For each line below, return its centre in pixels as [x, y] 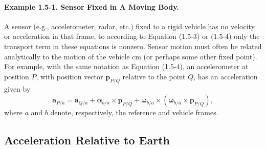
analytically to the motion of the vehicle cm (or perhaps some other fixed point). [131, 56]
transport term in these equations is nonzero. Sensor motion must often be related [133, 46]
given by [17, 88]
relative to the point [154, 76]
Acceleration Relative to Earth [87, 140]
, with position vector [70, 76]
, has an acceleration [226, 76]
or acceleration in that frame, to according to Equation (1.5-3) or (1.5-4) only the [132, 36]
